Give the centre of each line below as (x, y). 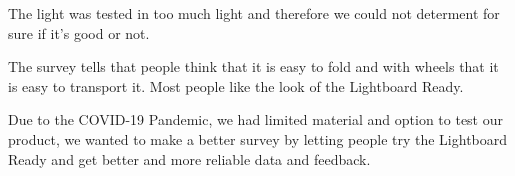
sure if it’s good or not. (79, 32)
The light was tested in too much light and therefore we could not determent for (254, 13)
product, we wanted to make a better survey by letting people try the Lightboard (258, 138)
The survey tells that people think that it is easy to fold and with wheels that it (253, 66)
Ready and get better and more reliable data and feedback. (189, 158)
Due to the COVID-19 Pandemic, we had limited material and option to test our (255, 119)
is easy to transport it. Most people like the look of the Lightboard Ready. (236, 85)
